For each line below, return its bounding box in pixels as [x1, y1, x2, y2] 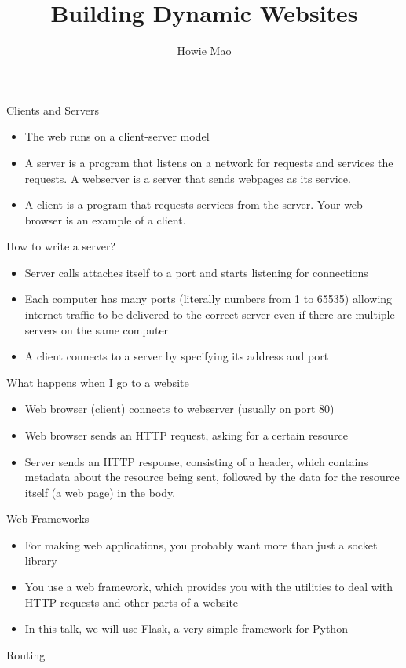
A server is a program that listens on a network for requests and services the [24, 154, 393, 170]
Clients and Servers [6, 101, 100, 118]
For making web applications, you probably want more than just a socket [24, 537, 378, 553]
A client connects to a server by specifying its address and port [24, 348, 329, 364]
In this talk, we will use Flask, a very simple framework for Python [24, 620, 348, 637]
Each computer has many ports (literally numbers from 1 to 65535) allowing [24, 290, 393, 307]
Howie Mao [177, 42, 232, 59]
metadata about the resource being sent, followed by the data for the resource [24, 469, 400, 485]
